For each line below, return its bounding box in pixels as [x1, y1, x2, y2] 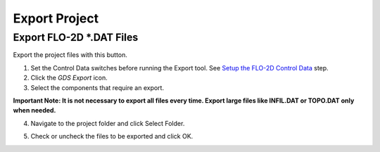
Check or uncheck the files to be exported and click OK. [30, 132, 194, 141]
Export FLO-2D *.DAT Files [13, 31, 139, 44]
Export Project [13, 11, 99, 26]
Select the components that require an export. [30, 83, 165, 91]
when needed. [13, 106, 56, 115]
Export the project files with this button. [13, 51, 128, 59]
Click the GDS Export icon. [30, 74, 108, 82]
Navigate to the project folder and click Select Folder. [30, 119, 185, 127]
